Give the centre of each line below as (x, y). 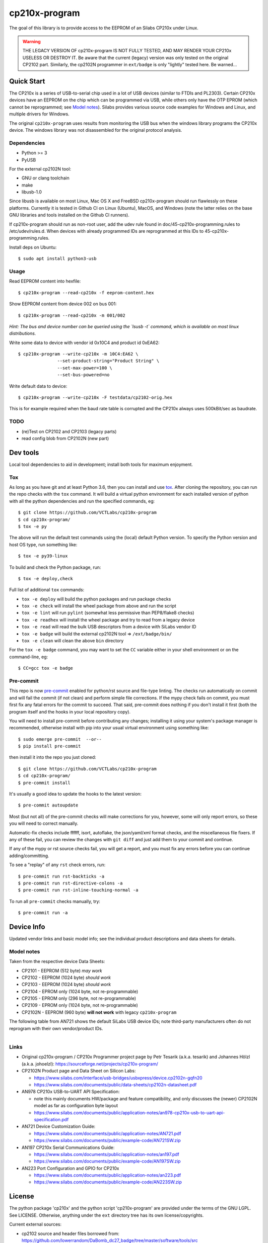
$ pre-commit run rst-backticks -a (61, 876)
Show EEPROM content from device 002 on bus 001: (63, 304)
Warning (32, 41)
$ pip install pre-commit (50, 746)
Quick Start (27, 81)
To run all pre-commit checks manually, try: (55, 901)
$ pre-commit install (44, 783)
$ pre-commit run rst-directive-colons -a (70, 883)
